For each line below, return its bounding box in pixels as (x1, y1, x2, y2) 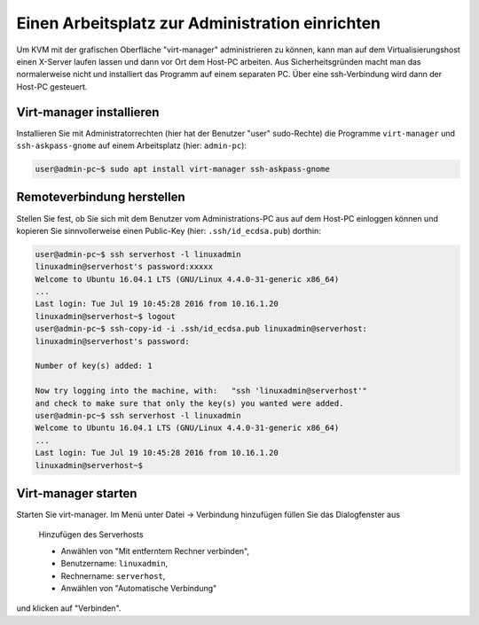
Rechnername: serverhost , (60, 570, 166, 581)
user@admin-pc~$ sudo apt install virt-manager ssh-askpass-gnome (35, 164, 330, 174)
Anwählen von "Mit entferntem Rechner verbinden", (60, 545, 250, 556)
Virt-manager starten (16, 486, 137, 501)
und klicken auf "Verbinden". (16, 603, 122, 613)
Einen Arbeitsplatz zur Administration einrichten (16, 13, 381, 33)
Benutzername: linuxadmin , (60, 559, 169, 569)
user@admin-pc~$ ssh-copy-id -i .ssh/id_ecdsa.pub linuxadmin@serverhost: (35, 324, 368, 334)
